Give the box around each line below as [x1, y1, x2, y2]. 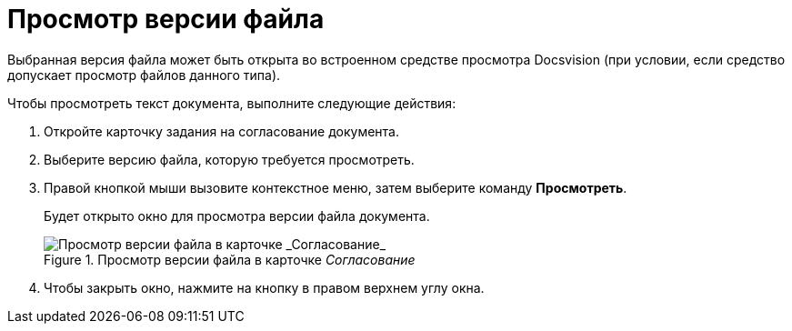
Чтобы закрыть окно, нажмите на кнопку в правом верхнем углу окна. [44, 279, 485, 296]
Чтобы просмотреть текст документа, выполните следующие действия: [7, 95, 456, 111]
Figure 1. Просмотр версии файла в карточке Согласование [44, 251, 416, 267]
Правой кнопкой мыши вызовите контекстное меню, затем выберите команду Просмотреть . [44, 179, 627, 196]
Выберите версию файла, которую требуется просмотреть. [44, 151, 415, 167]
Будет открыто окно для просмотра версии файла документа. [44, 207, 430, 224]
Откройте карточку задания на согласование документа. [44, 123, 400, 139]
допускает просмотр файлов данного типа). [7, 66, 281, 83]
